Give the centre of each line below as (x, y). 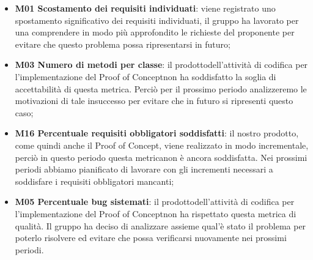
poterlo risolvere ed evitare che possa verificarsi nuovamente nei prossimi (151, 238)
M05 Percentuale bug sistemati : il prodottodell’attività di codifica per (155, 202)
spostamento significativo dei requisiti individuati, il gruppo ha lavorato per (157, 20)
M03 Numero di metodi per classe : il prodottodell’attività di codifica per (161, 65)
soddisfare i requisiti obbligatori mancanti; (94, 181)
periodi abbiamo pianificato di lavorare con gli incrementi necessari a (144, 169)
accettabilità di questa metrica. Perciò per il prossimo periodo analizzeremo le (161, 88)
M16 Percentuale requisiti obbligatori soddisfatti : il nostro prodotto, (157, 133)
